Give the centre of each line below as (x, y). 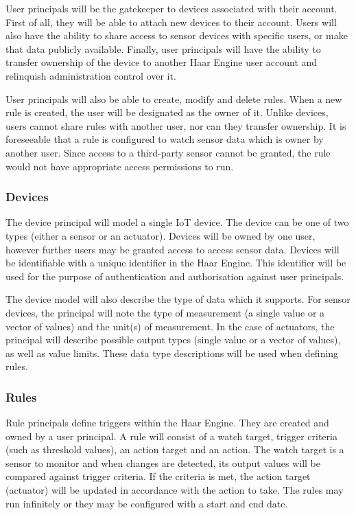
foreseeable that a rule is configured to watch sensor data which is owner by (165, 139)
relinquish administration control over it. (91, 75)
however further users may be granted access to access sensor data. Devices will (173, 249)
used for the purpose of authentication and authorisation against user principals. (175, 276)
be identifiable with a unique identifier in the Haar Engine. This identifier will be (176, 263)
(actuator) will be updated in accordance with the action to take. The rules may (175, 490)
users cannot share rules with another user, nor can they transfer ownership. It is (176, 125)
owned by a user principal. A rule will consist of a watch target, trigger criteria (171, 436)
